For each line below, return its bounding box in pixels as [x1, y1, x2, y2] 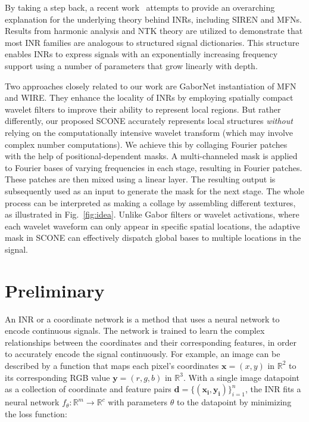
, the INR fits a [245, 383, 301, 395]
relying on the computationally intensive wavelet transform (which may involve [5, 126, 294, 138]
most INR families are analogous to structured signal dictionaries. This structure [5, 36, 299, 48]
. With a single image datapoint [183, 371, 299, 383]
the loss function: [5, 407, 67, 420]
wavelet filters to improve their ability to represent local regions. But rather [5, 103, 281, 115]
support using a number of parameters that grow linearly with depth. [5, 59, 258, 72]
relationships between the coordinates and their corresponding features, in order [5, 336, 296, 348]
